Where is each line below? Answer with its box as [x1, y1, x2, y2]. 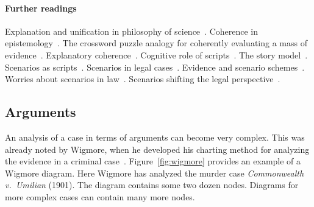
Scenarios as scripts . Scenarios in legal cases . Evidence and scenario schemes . [5, 60, 305, 73]
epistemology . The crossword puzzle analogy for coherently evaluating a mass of [5, 37, 307, 49]
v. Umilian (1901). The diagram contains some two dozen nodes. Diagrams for [5, 178, 299, 191]
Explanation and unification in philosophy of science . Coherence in [5, 24, 259, 37]
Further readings [5, 1, 77, 14]
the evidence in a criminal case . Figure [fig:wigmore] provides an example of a [5, 155, 301, 167]
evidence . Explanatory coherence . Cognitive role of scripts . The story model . [5, 48, 308, 61]
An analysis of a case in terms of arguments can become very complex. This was [5, 130, 305, 143]
